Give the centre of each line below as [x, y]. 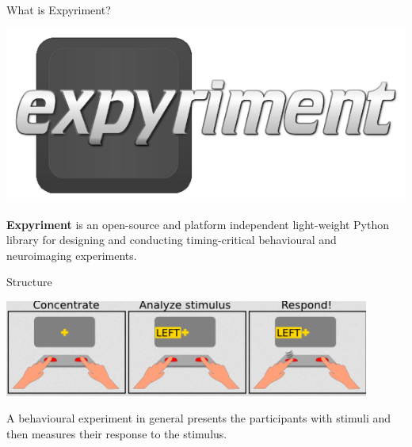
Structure [29, 282]
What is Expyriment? [59, 10]
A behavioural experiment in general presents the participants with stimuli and [199, 418]
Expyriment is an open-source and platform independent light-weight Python [198, 224]
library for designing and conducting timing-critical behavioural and [172, 240]
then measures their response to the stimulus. [117, 433]
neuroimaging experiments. [72, 255]
